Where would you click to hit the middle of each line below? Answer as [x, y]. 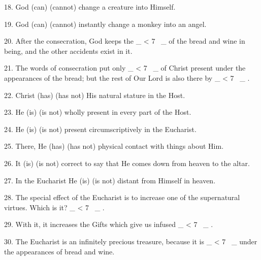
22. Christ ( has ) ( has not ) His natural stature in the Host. [95, 95]
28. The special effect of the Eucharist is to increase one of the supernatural [122, 197]
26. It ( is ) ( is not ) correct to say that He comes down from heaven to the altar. [127, 163]
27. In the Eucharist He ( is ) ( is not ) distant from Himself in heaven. [110, 180]
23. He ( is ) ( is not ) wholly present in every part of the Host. [98, 112]
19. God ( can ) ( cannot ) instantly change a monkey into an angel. [105, 24]
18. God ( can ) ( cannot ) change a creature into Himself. [90, 7]
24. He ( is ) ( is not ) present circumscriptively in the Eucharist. [100, 129]
